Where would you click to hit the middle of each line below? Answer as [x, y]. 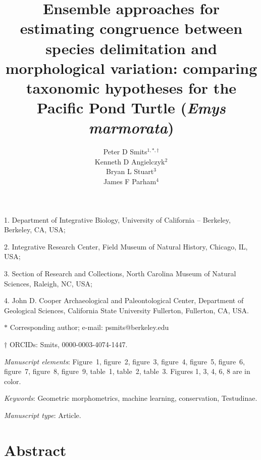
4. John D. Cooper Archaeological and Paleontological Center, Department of [124, 300]
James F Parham [130, 181]
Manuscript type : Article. [43, 415]
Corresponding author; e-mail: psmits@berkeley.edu [89, 327]
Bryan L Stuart [130, 171]
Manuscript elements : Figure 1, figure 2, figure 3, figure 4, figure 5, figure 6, [124, 361]
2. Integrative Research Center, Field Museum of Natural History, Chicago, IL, [126, 246]
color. [13, 381]
